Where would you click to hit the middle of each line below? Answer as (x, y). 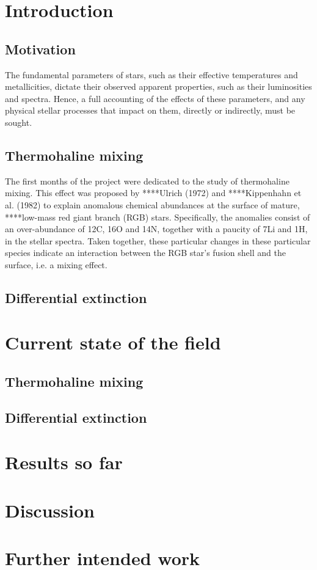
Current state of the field (113, 342)
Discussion (50, 510)
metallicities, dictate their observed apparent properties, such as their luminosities (158, 86)
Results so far (64, 462)
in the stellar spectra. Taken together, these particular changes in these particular (158, 240)
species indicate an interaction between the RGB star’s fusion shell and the (145, 253)
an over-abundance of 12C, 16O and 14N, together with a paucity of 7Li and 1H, (156, 229)
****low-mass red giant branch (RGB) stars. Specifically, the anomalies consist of (158, 217)
